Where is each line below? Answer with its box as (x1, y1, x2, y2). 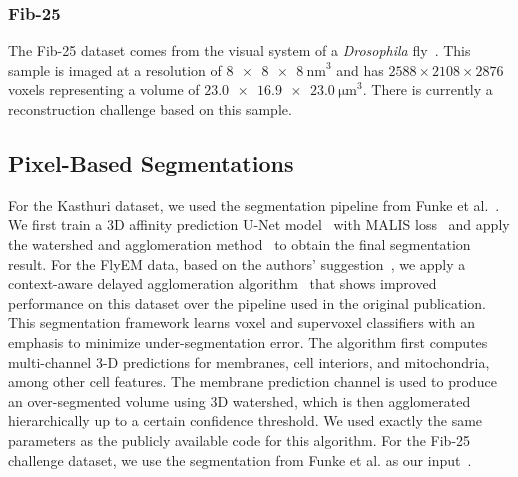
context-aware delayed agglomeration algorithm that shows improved (8, 273, 437, 294)
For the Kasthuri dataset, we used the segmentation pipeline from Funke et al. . (8, 194, 500, 215)
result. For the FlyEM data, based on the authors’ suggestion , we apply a (8, 253, 466, 274)
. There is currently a (362, 79, 493, 100)
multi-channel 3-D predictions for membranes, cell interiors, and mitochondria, (8, 351, 490, 372)
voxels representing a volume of (8, 79, 200, 100)
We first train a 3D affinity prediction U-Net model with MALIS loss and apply (8, 214, 510, 235)
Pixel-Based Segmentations (8, 147, 294, 178)
